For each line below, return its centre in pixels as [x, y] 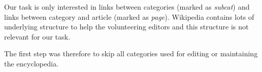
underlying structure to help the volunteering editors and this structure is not [126, 27]
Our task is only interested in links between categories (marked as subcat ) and [127, 7]
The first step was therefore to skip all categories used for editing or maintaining [131, 53]
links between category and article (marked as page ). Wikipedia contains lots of [129, 16]
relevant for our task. [37, 36]
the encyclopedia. [31, 63]
